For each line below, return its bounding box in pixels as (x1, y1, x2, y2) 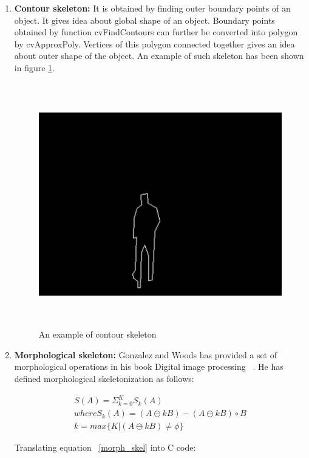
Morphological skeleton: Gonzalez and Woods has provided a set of (14, 348, 277, 361)
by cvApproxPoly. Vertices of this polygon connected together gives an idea (14, 37, 295, 50)
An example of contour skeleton (38, 328, 157, 341)
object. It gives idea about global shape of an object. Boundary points (14, 13, 275, 26)
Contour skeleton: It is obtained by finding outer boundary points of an (14, 2, 291, 14)
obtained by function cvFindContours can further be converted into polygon (14, 26, 298, 38)
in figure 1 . (14, 61, 55, 74)
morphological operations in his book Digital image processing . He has (14, 360, 284, 373)
